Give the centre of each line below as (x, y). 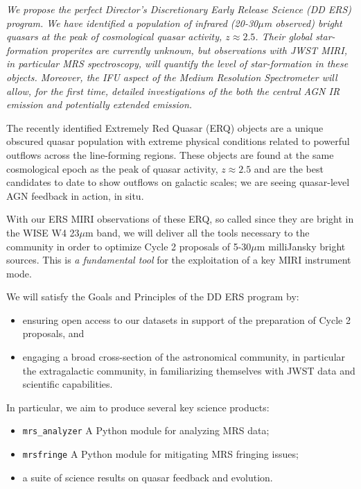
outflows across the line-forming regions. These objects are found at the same (170, 154)
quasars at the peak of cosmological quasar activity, (114, 36)
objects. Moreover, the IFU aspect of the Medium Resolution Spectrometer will (172, 77)
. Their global (284, 36)
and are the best (289, 168)
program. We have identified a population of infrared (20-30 (132, 23)
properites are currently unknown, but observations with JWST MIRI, (199, 50)
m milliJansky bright (301, 246)
